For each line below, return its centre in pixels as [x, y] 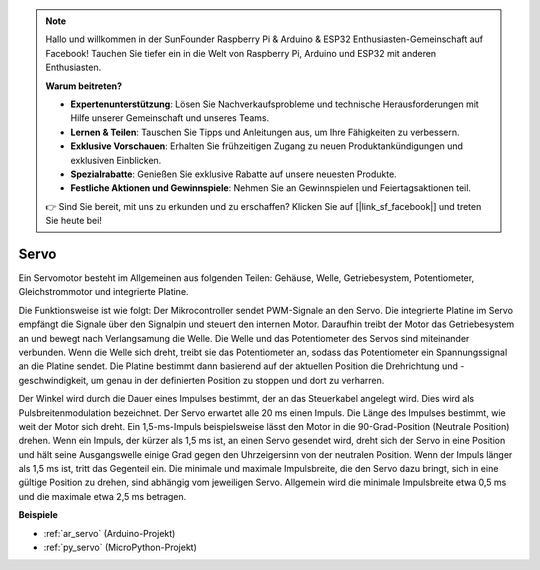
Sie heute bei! [73, 221]
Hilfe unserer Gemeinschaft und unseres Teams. [170, 118]
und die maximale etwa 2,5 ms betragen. [102, 496]
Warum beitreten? [84, 86]
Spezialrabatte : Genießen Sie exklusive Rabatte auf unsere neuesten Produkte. [233, 174]
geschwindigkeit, [53, 380]
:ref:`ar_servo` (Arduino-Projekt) [109, 533]
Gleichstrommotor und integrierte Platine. [103, 292]
